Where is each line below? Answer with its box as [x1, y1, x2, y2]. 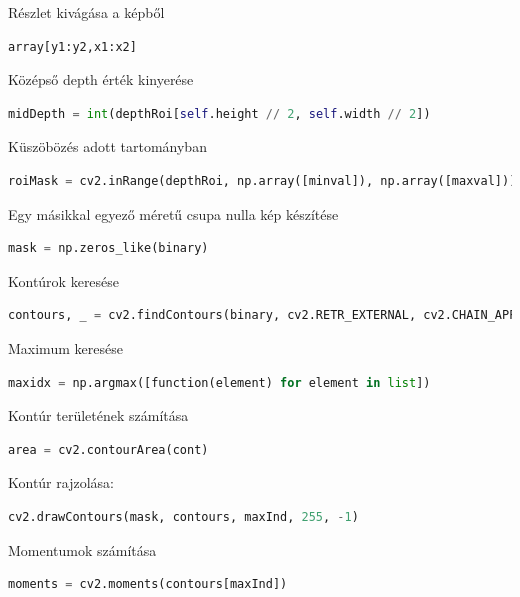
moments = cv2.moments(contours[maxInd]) [8, 577, 288, 592]
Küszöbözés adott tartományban [8, 136, 207, 157]
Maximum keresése [8, 337, 123, 358]
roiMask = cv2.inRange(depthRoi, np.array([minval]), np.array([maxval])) [8, 173, 517, 188]
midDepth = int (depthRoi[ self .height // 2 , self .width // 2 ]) [8, 106, 431, 121]
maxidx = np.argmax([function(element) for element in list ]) [8, 375, 431, 390]
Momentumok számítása [8, 539, 157, 560]
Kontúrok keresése [8, 270, 120, 291]
